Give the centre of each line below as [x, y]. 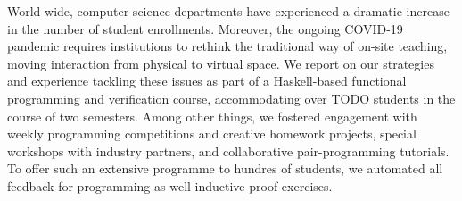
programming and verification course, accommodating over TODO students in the [231, 98]
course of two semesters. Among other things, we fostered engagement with [212, 116]
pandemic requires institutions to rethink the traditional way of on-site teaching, [227, 46]
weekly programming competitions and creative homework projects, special [212, 134]
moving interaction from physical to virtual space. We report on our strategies [221, 63]
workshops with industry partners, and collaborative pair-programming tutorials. [228, 151]
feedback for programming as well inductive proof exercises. [170, 185]
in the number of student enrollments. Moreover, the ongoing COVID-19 [205, 28]
